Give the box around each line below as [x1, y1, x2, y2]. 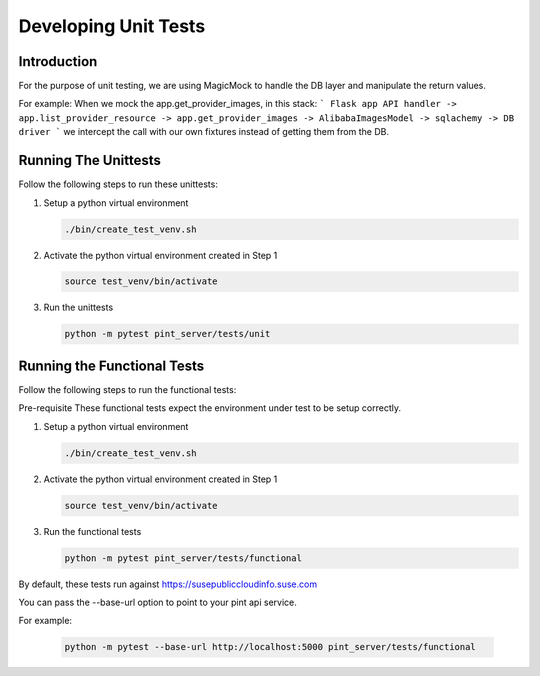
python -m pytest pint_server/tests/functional [64, 552, 302, 564]
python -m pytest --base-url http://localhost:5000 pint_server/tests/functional [64, 641, 477, 653]
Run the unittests [43, 301, 114, 314]
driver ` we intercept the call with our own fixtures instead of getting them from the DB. [18, 126, 390, 138]
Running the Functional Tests [18, 357, 205, 374]
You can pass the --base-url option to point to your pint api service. [18, 596, 297, 609]
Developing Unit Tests [18, 15, 206, 37]
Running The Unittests [18, 152, 162, 169]
